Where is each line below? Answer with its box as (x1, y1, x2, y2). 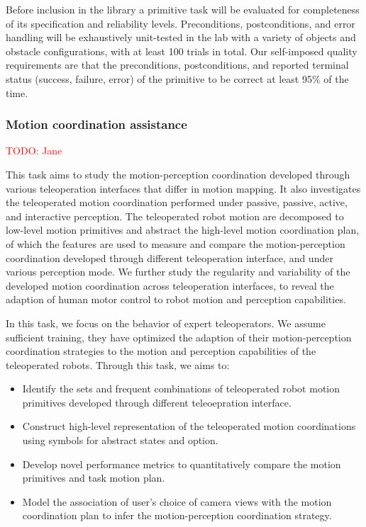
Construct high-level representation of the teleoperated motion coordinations (22, 419, 356, 433)
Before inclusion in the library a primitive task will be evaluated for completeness (6, 2, 360, 16)
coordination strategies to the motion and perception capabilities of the (6, 344, 316, 358)
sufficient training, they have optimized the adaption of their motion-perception (6, 329, 352, 344)
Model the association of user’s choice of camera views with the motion (22, 494, 332, 509)
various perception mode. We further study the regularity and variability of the (6, 264, 350, 279)
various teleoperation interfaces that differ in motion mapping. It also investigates (6, 181, 361, 195)
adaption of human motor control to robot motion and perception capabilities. (6, 292, 346, 307)
